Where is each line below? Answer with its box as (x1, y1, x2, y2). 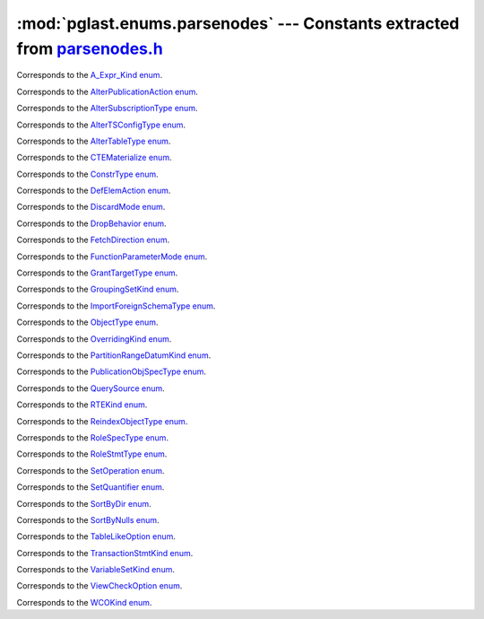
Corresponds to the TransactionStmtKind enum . (16, 547, 194, 558)
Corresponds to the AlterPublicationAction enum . (16, 86, 199, 97)
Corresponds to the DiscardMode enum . (16, 202, 166, 213)
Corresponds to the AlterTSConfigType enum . (16, 119, 186, 130)
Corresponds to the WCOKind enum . (16, 597, 152, 607)
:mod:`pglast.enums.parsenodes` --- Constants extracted (16, 13, 460, 33)
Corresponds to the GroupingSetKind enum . (16, 283, 179, 295)
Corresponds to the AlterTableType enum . (16, 135, 171, 146)
